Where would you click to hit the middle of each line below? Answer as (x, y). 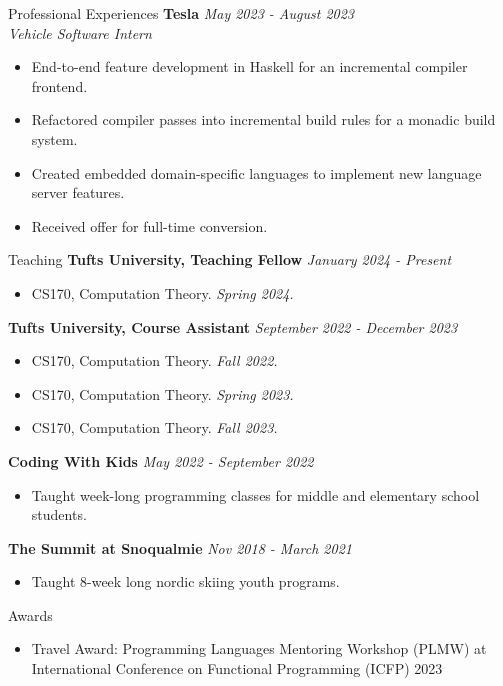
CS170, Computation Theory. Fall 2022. (154, 360)
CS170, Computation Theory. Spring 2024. (162, 292)
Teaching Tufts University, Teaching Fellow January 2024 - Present (230, 259)
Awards (30, 614)
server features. (78, 192)
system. (54, 138)
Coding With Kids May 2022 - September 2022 (161, 460)
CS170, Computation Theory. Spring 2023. (162, 393)
